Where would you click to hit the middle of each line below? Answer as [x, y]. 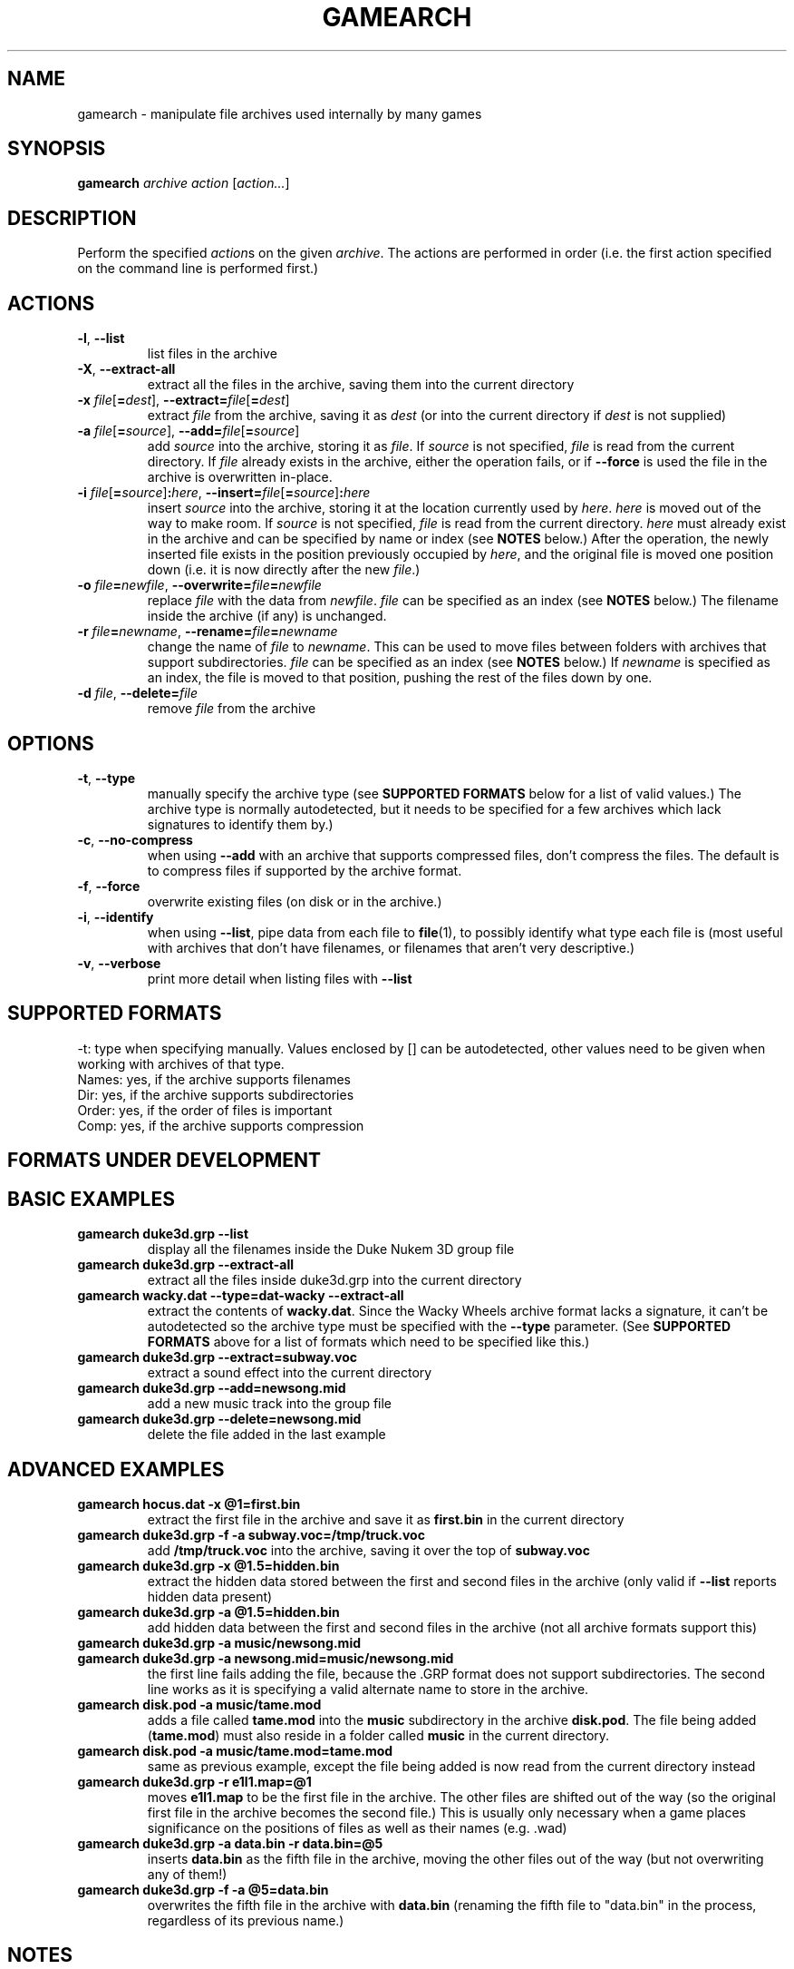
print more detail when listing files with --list [280, 978]
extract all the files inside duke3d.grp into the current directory [334, 1280]
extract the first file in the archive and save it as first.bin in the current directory [386, 1519]
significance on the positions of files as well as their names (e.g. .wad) [357, 1827]
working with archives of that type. [181, 1063]
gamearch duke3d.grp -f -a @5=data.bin [203, 1889]
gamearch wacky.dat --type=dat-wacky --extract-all [241, 1296]
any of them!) [187, 1874]
